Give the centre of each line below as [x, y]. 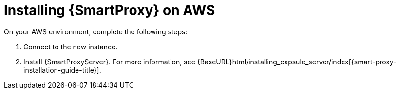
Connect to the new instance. [71, 46]
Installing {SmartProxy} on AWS [110, 10]
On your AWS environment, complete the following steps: [96, 31]
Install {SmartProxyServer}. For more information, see [109, 62]
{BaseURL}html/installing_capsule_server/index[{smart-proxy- [297, 62]
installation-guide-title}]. [62, 70]
